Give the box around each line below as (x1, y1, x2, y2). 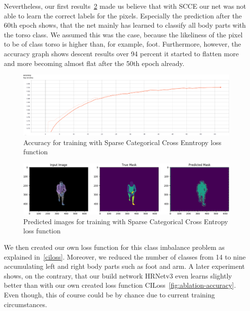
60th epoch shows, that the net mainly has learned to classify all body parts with (4, 20, 246, 30)
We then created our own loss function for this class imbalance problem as (4, 242, 225, 252)
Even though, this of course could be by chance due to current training (4, 290, 215, 300)
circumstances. (4, 299, 47, 309)
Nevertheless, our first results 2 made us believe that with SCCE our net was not (4, 1, 247, 11)
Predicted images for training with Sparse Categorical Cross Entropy (23, 216, 228, 226)
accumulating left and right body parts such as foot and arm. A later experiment (4, 261, 245, 271)
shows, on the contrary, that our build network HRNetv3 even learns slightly (4, 270, 232, 280)
